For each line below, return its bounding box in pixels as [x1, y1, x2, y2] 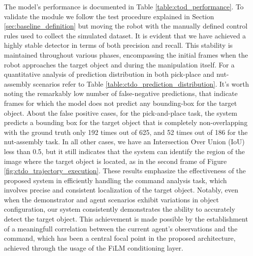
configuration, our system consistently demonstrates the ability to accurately [4, 204, 235, 214]
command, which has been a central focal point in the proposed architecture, [4, 233, 236, 243]
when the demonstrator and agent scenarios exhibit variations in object [4, 194, 219, 204]
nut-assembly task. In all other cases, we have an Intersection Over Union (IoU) [4, 136, 245, 147]
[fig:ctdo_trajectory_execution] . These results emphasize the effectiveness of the [4, 165, 246, 176]
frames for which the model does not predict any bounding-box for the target [4, 97, 237, 108]
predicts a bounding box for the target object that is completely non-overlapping [4, 117, 248, 128]
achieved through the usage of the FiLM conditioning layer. [4, 242, 184, 253]
